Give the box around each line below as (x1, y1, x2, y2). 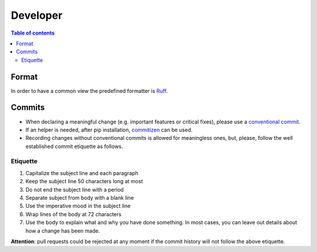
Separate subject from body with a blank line (25, 194, 134, 201)
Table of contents (11, 29, 55, 36)
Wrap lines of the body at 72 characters (25, 210, 122, 217)
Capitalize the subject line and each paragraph (25, 169, 139, 176)
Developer (11, 9, 63, 22)
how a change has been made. (25, 227, 100, 234)
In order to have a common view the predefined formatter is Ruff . (11, 87, 168, 94)
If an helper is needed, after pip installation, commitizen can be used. (25, 126, 193, 133)
